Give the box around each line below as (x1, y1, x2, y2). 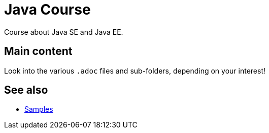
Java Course (4, 1, 91, 18)
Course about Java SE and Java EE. (4, 27, 123, 36)
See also (4, 84, 48, 97)
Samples (24, 105, 53, 114)
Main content (4, 45, 73, 58)
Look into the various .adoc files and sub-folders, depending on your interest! (4, 66, 266, 75)
